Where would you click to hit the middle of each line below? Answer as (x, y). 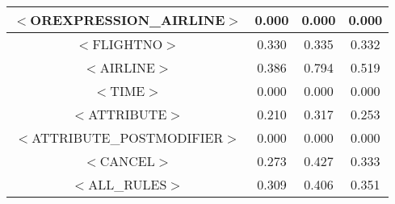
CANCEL (127, 161)
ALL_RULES (128, 184)
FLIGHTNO (128, 44)
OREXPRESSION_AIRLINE (128, 20)
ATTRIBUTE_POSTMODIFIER (128, 137)
